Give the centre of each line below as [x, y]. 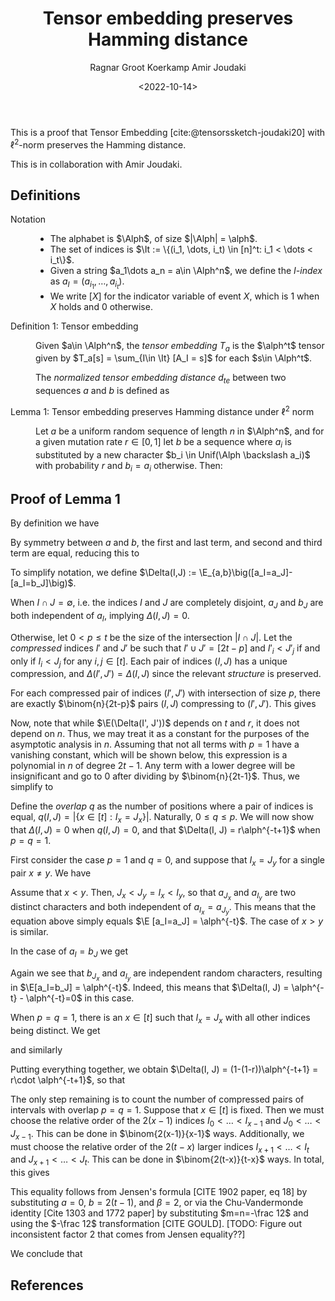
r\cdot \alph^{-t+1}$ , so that [68, 1079]
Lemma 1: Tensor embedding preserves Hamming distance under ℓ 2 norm [162, 410]
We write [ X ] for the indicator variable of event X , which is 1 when [184, 296]
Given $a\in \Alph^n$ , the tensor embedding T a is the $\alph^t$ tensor [180, 346]
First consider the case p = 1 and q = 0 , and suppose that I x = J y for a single [168, 861]
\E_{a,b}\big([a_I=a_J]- [246, 573]
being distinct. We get [55, 1030]
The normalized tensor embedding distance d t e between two [161, 379]
